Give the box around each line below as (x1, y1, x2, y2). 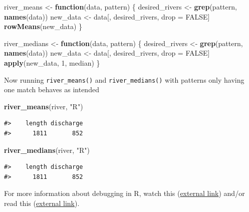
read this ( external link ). (4, 197, 80, 208)
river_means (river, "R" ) (4, 101, 83, 111)
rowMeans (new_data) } (4, 21, 83, 32)
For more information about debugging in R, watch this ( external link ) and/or (4, 188, 245, 198)
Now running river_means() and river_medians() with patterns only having (4, 74, 244, 85)
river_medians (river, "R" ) (4, 144, 90, 155)
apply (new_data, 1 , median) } (4, 57, 100, 68)
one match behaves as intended (4, 84, 99, 95)
